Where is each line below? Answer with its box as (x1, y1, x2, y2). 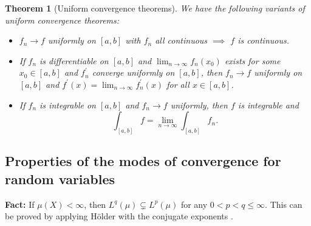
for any (180, 198, 208, 210)
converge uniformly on (92, 66, 175, 79)
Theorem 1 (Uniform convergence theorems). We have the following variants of (5, 2, 305, 14)
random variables (5, 169, 115, 188)
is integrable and (238, 98, 299, 111)
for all (166, 78, 190, 90)
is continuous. (238, 34, 289, 47)
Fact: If (5, 198, 35, 210)
